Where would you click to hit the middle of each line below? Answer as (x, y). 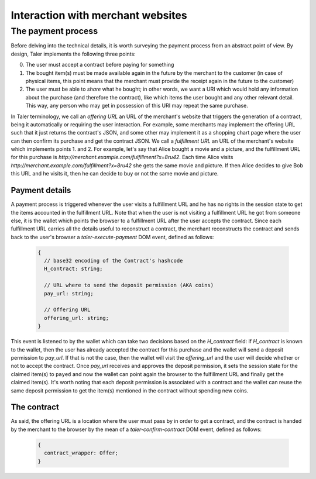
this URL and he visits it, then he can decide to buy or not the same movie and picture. (115, 174)
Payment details (41, 190)
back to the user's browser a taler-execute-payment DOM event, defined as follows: (112, 237)
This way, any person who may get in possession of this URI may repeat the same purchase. (137, 106)
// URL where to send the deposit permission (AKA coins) (129, 285)
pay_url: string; (69, 293)
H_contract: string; (73, 269)
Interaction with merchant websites (99, 15)
